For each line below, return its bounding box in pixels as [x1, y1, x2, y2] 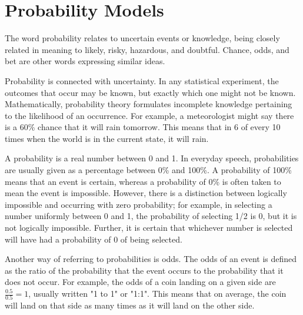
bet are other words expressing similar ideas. [5, 55, 165, 67]
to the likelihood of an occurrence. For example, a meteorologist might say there [5, 109, 294, 121]
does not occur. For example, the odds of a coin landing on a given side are [5, 276, 276, 288]
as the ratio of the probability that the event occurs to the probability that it [5, 264, 284, 276]
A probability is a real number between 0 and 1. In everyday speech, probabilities [5, 152, 299, 164]
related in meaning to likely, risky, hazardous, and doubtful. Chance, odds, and [5, 43, 289, 55]
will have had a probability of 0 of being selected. [5, 233, 182, 245]
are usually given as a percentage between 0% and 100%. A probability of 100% [5, 164, 292, 176]
